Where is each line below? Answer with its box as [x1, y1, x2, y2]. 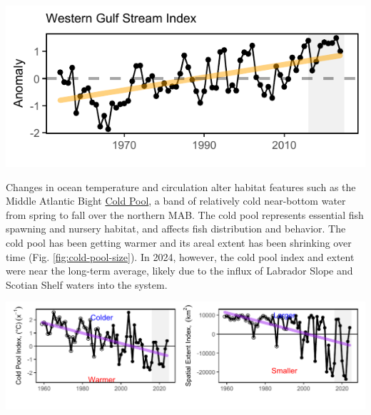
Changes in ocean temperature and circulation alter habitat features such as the [6, 179, 356, 194]
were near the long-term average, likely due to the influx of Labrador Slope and [6, 263, 353, 278]
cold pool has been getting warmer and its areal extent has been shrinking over [6, 235, 352, 250]
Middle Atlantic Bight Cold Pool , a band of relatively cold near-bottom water [6, 193, 346, 208]
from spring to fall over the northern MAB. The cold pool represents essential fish [6, 207, 364, 222]
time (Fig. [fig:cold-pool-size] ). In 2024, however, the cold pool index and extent [6, 249, 355, 264]
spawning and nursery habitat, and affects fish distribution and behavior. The [6, 221, 346, 236]
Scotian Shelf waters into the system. [6, 277, 168, 292]
